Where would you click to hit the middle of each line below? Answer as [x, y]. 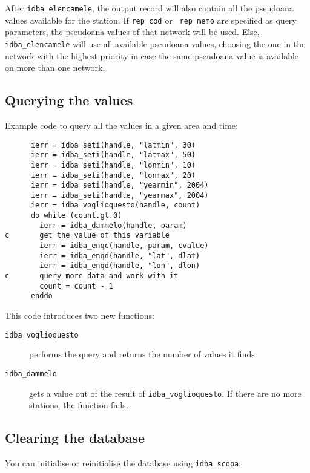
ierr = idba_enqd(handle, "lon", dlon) [120, 266]
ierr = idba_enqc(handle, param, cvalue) [124, 246]
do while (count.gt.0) [76, 216]
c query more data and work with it [92, 276]
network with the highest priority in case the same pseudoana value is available [152, 55]
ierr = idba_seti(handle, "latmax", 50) [113, 155]
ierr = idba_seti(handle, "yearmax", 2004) [120, 195]
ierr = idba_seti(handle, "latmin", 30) [113, 145]
